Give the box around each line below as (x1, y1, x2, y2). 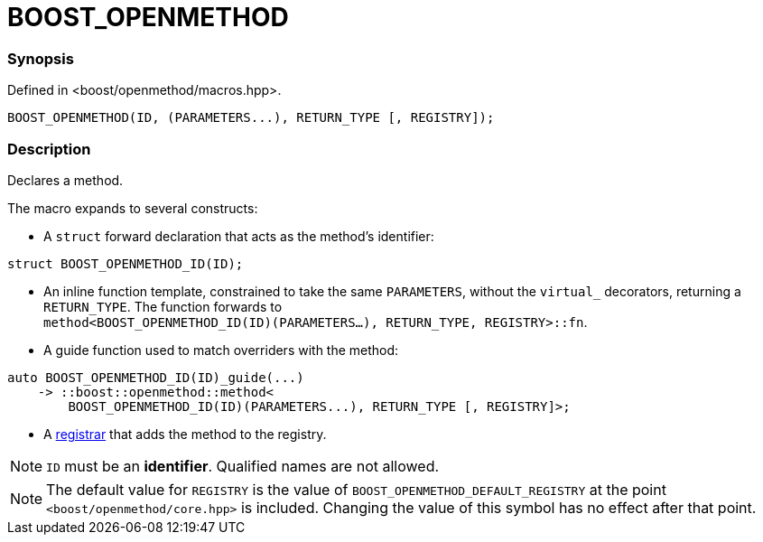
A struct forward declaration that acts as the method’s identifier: (43, 228, 434, 244)
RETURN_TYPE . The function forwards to (43, 298, 283, 314)
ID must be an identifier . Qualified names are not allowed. (46, 456, 440, 475)
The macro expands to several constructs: (7, 200, 258, 216)
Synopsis (7, 49, 74, 68)
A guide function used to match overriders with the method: (43, 341, 399, 358)
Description (7, 139, 91, 158)
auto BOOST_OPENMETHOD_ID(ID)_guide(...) (7, 369, 304, 385)
